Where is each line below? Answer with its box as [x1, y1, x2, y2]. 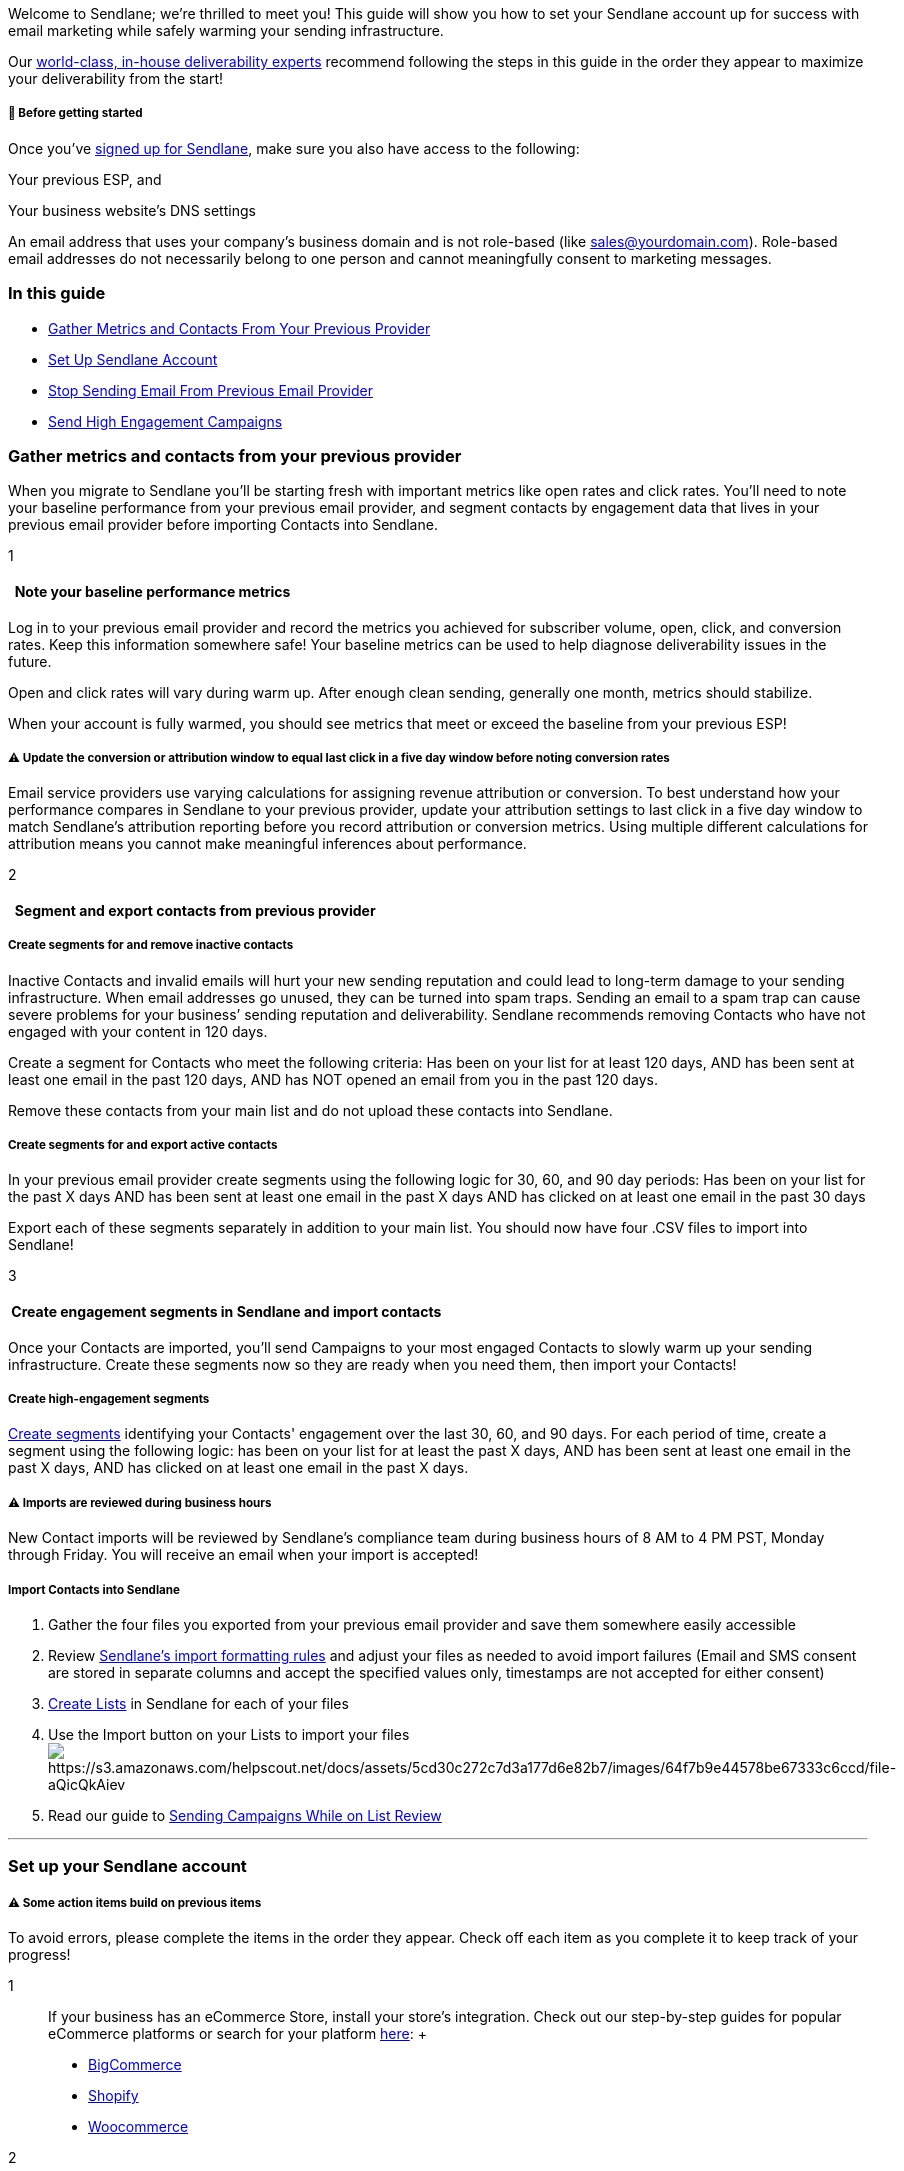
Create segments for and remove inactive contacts [8, 938, 294, 953]
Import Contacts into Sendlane [8, 1582, 180, 1597]
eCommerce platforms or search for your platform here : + [48, 2025, 427, 2043]
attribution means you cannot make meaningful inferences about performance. [8, 835, 527, 853]
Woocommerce [88, 2118, 189, 2136]
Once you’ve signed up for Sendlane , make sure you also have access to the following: [8, 139, 580, 157]
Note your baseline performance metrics [14, 582, 291, 600]
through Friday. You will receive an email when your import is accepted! [8, 1546, 479, 1564]
